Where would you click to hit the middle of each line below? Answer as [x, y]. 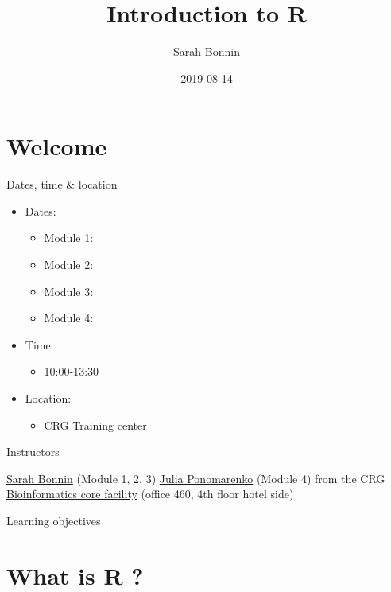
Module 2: [69, 265]
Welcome [57, 146]
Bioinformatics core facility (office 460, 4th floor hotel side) [150, 494]
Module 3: [69, 291]
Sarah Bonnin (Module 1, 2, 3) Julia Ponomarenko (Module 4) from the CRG [196, 478]
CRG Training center [95, 425]
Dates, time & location [62, 184]
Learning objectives [54, 520]
